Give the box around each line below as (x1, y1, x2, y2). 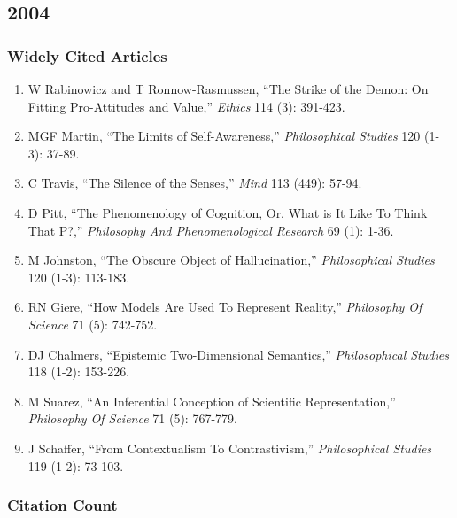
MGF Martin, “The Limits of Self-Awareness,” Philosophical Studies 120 (27, 127, 421, 145)
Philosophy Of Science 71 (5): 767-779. (27, 409, 237, 428)
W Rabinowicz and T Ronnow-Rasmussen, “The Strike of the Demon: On (27, 80, 429, 97)
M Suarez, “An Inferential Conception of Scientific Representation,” (27, 391, 396, 410)
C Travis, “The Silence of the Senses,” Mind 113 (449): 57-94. (27, 174, 362, 192)
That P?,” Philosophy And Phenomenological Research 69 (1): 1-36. (27, 220, 394, 239)
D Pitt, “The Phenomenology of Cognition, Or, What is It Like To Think (27, 203, 428, 221)
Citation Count (7, 494, 118, 516)
